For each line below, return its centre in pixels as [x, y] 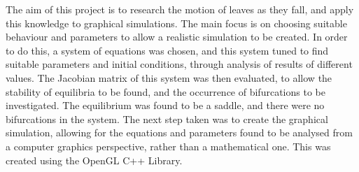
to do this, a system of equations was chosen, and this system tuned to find [167, 50]
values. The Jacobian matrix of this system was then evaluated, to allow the [169, 77]
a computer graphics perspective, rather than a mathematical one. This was [168, 146]
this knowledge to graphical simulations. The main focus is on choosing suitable [176, 23]
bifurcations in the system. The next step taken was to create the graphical [167, 119]
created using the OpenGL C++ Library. [94, 160]
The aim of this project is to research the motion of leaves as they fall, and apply [180, 9]
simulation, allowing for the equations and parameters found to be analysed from [179, 132]
